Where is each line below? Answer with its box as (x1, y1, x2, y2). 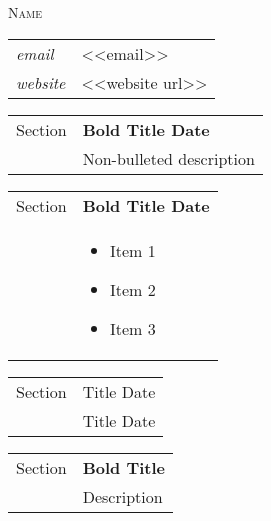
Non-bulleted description (82, 146, 255, 170)
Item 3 (109, 316, 156, 340)
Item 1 (109, 238, 156, 262)
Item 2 (109, 277, 156, 301)
